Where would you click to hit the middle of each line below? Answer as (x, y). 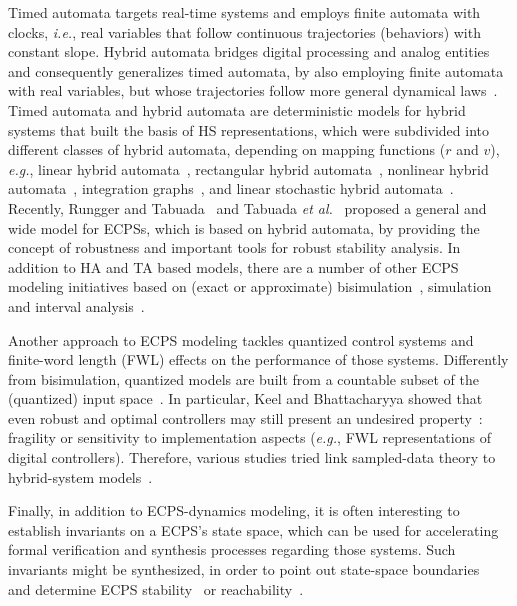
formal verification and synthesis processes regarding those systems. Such (232, 549)
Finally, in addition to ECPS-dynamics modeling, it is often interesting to (234, 510)
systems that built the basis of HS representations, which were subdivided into (249, 129)
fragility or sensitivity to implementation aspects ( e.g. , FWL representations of (249, 437)
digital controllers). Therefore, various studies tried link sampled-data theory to (252, 457)
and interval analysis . (76, 305)
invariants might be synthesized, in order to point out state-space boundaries (244, 569)
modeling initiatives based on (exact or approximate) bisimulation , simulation (250, 286)
